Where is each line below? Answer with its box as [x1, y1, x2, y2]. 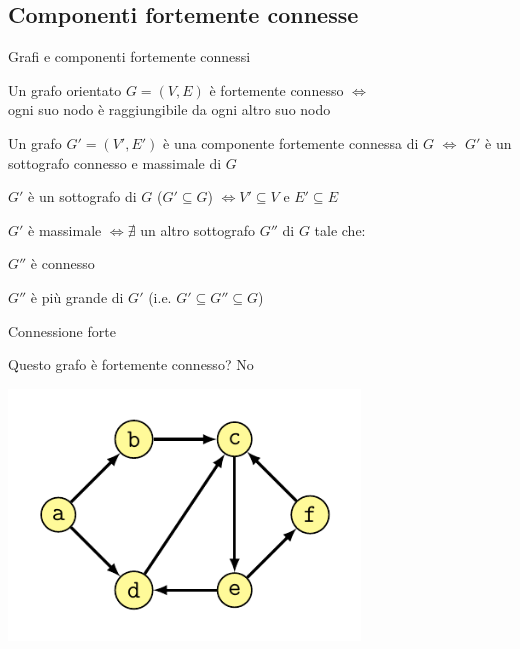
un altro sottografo [140, 219, 256, 240]
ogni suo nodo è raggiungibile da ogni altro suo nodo [8, 99, 331, 120]
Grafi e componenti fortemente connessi [8, 46, 251, 67]
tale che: [314, 219, 366, 240]
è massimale [28, 219, 102, 240]
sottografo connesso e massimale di [8, 152, 222, 173]
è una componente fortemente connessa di [163, 132, 419, 153]
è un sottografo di [28, 186, 137, 207]
